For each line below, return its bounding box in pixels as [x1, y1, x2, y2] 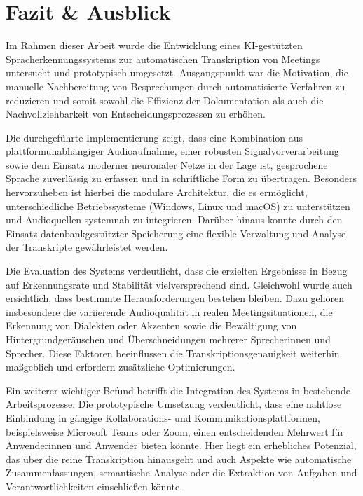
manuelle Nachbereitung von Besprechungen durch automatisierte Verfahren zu [6, 78, 345, 93]
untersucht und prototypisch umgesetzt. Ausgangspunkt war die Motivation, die [6, 65, 348, 80]
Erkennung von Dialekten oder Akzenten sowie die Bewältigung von [6, 318, 297, 333]
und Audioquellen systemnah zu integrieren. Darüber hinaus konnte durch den [6, 212, 343, 227]
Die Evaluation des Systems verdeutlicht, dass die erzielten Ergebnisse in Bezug [6, 263, 348, 278]
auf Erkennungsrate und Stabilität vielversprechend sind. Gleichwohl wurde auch [6, 277, 352, 291]
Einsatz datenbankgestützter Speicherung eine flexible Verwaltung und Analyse [6, 226, 346, 240]
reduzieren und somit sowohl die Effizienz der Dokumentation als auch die [6, 92, 324, 107]
